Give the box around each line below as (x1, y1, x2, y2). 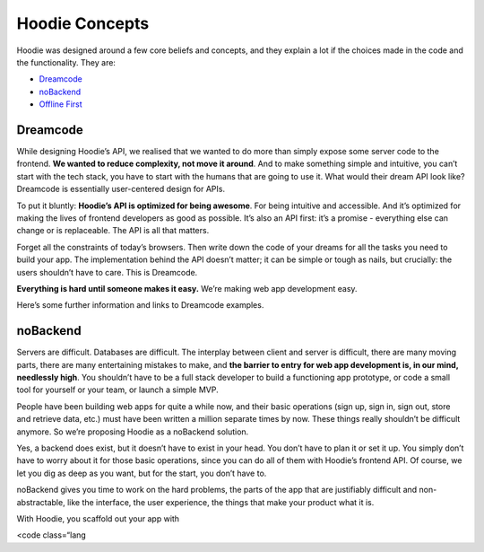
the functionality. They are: (16, 57, 117, 67)
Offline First (39, 99, 82, 110)
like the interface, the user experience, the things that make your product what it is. (67, 496, 375, 507)
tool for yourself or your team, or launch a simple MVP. (16, 384, 219, 395)
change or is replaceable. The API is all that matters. (16, 225, 210, 236)
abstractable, (16, 496, 66, 507)
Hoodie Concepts (16, 13, 150, 33)
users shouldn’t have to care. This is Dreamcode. (16, 267, 198, 277)
